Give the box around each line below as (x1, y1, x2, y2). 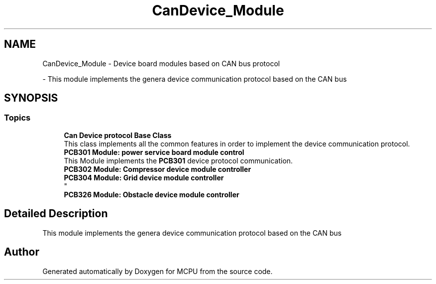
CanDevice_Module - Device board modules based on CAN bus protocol (42, 59, 280, 68)
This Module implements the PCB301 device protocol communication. (64, 156, 293, 165)
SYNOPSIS (4, 92, 58, 105)
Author (4, 246, 39, 259)
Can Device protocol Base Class (64, 131, 172, 140)
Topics (4, 113, 31, 123)
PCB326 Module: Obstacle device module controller (64, 190, 239, 199)
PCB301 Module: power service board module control (64, 147, 244, 156)
